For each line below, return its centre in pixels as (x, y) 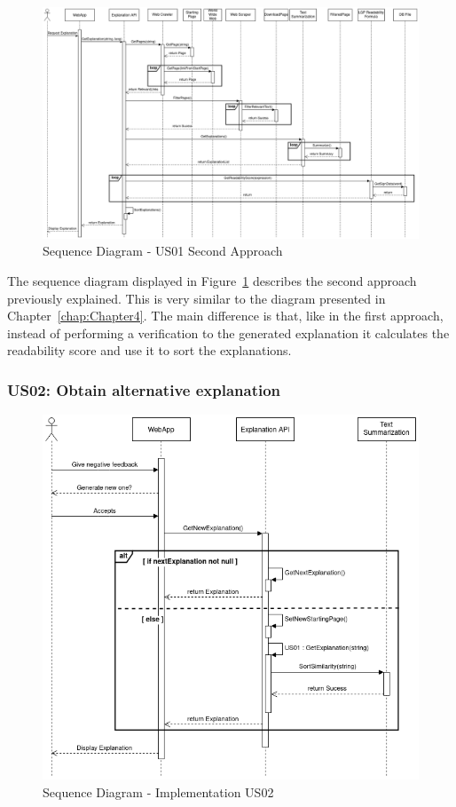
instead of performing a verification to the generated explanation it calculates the (228, 332)
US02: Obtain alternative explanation (144, 389)
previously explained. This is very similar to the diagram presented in (197, 298)
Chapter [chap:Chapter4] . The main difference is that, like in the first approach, (225, 316)
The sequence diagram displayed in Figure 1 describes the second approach (212, 281)
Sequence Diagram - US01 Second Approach (163, 251)
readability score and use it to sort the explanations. (149, 350)
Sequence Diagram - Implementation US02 (158, 791)
